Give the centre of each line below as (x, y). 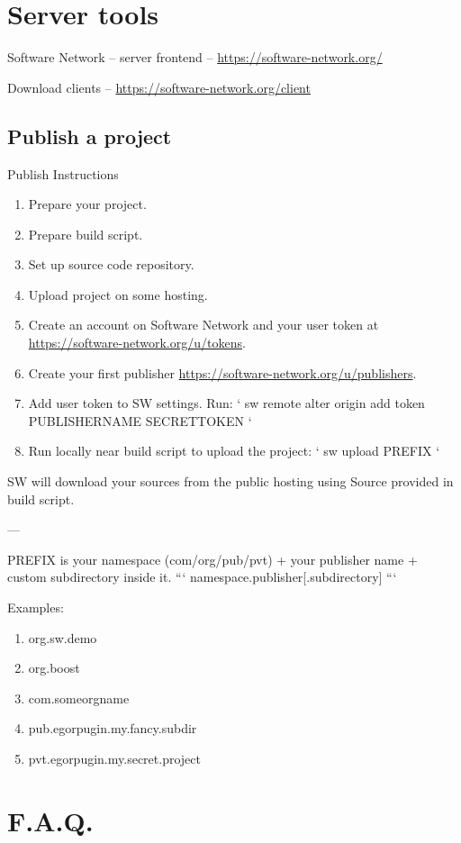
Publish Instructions (63, 173)
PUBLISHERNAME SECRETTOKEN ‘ (140, 420)
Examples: (36, 607)
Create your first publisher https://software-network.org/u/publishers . (222, 372)
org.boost (54, 668)
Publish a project (90, 136)
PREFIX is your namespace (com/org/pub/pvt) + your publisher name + (212, 559)
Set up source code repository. (111, 264)
